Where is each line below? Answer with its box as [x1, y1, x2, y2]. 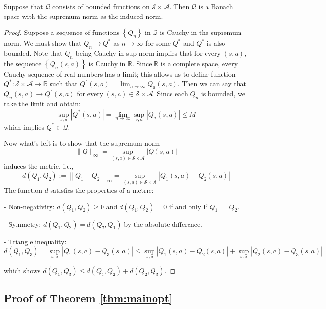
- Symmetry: [4, 219, 41, 229]
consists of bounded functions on [52, 1, 150, 11]
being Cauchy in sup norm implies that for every [75, 48, 221, 58]
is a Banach [198, 1, 233, 11]
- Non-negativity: [4, 201, 55, 211]
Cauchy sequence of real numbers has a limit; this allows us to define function [4, 69, 236, 79]
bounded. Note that [4, 48, 63, 58]
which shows [4, 265, 41, 275]
